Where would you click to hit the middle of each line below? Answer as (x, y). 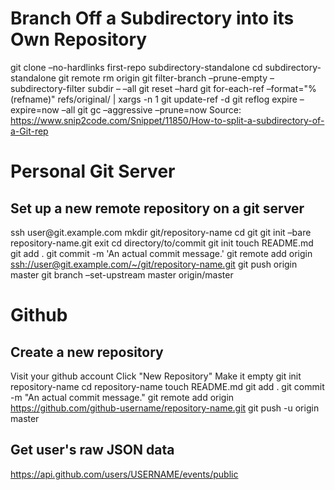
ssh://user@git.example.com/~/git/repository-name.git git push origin (154, 264)
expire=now (35, 109)
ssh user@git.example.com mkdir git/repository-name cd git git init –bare (161, 232)
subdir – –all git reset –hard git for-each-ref (176, 88)
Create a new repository (87, 352)
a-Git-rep (29, 131)
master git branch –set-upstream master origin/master (122, 274)
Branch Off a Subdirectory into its (152, 18)
